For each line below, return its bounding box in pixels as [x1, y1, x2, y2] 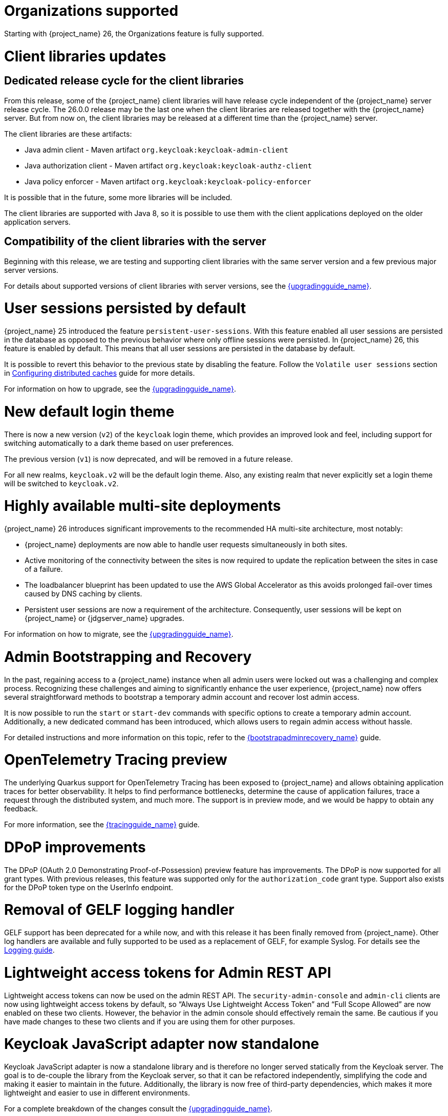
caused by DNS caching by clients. [25, 589, 142, 598]
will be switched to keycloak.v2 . [4, 479, 119, 488]
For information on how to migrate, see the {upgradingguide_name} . [4, 630, 233, 639]
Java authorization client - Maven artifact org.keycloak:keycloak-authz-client [25, 161, 312, 170]
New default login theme [4, 402, 175, 420]
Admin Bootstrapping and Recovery [4, 648, 252, 666]
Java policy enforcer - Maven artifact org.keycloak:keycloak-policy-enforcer [25, 177, 311, 186]
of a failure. [25, 565, 63, 574]
